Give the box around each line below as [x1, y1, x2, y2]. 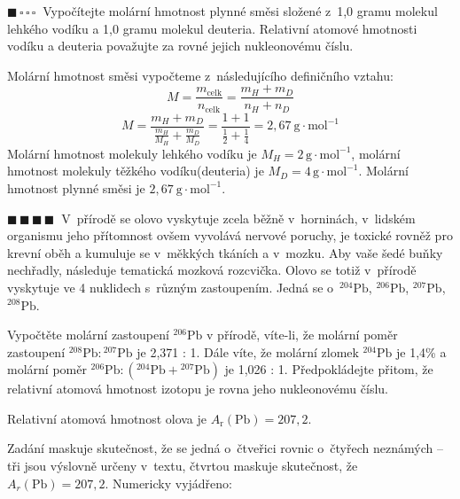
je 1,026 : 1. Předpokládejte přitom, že [224, 360, 433, 378]
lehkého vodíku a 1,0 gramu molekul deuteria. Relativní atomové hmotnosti [7, 19, 417, 37]
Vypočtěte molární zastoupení [7, 325, 169, 344]
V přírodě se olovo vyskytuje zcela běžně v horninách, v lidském [61, 208, 416, 227]
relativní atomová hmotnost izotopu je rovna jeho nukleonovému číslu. [7, 379, 388, 398]
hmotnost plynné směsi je [7, 178, 145, 197]
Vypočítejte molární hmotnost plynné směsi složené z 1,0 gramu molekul [43, 2, 438, 19]
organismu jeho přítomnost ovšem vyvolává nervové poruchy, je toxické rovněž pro [7, 226, 453, 245]
